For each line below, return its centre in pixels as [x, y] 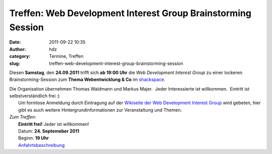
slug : [15, 63]
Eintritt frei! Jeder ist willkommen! [54, 124]
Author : [18, 49]
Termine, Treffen [66, 56]
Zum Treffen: [23, 117]
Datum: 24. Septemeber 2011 [49, 131]
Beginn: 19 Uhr [33, 138]
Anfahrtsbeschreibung [42, 145]
